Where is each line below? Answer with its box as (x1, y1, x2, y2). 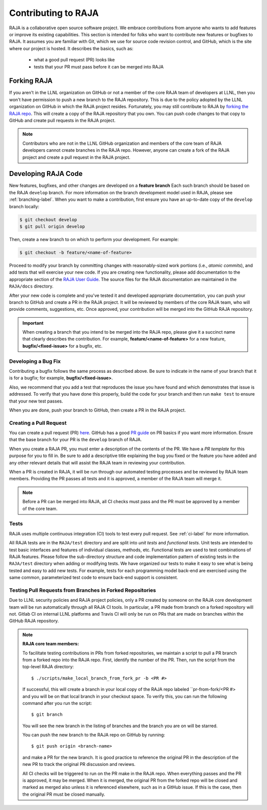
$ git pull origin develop (19, 224, 85, 229)
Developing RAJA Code (9, 170, 83, 178)
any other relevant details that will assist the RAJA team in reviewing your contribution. (9, 460, 185, 465)
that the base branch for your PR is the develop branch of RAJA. (9, 437, 142, 443)
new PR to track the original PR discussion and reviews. (22, 761, 136, 767)
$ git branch (31, 712, 63, 717)
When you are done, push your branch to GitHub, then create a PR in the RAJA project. (9, 407, 186, 413)
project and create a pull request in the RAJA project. (22, 154, 131, 160)
